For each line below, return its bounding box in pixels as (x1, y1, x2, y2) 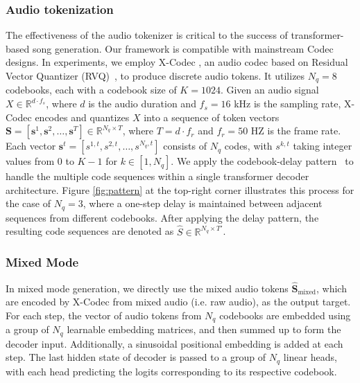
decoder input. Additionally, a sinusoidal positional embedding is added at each (6, 336, 343, 350)
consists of (163, 139, 207, 153)
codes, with (224, 139, 273, 153)
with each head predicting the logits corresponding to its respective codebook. (6, 364, 337, 378)
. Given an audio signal (220, 82, 319, 97)
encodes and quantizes (35, 109, 130, 124)
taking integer (293, 139, 352, 153)
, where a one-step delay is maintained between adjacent (83, 196, 323, 211)
